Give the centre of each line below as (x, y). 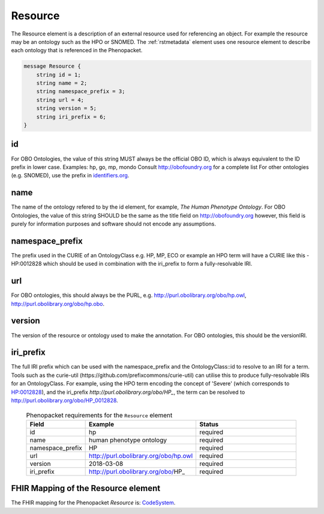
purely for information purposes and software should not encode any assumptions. (113, 224)
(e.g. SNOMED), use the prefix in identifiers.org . (70, 176)
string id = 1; (58, 75)
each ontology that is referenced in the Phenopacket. (77, 50)
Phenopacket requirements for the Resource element (99, 415)
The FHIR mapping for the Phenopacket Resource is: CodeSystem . (93, 503)
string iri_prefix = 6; (71, 117)
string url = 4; (60, 100)
